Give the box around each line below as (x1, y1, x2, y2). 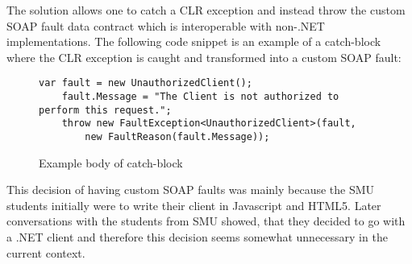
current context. (6, 244, 85, 261)
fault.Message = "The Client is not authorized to (61, 91, 339, 103)
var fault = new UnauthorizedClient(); (39, 77, 252, 89)
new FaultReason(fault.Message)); (85, 131, 270, 142)
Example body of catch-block (39, 154, 183, 171)
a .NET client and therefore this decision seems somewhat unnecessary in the (6, 229, 388, 245)
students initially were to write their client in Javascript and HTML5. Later (6, 196, 381, 213)
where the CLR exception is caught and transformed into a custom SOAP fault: (6, 48, 402, 65)
